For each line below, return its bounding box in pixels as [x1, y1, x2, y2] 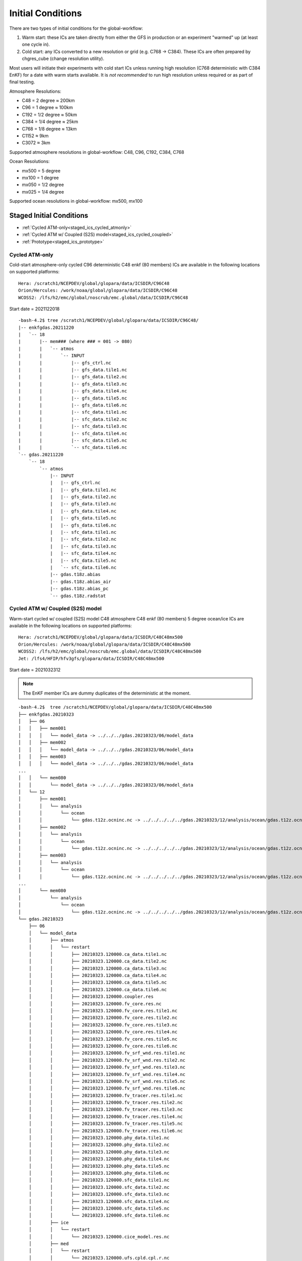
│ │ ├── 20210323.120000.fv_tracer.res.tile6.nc [28, 1128, 183, 1133]
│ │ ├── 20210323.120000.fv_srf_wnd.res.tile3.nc [28, 1064, 186, 1070]
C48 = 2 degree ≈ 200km [22, 97, 75, 103]
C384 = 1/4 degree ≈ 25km [22, 119, 79, 125]
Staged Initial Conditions [9, 211, 89, 219]
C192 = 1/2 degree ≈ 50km [22, 111, 78, 118]
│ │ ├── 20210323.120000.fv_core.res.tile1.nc [28, 1008, 178, 1013]
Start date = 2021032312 [9, 667, 61, 673]
